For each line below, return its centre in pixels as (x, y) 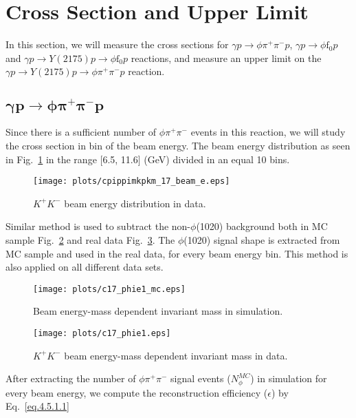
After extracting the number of (71, 378)
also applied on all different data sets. (85, 267)
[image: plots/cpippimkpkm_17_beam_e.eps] (132, 181)
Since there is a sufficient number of (81, 132)
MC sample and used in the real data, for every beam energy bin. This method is (177, 253)
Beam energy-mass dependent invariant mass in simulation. (158, 311)
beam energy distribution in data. (135, 203)
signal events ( (200, 378)
